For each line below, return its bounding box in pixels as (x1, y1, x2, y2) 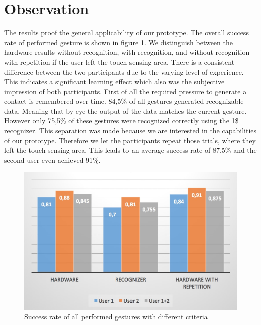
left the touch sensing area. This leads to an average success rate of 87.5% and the (4, 145, 257, 155)
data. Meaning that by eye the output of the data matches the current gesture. (4, 105, 247, 116)
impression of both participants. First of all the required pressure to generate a (4, 86, 247, 96)
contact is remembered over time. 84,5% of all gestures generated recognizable (4, 96, 244, 106)
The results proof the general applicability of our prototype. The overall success (4, 27, 249, 38)
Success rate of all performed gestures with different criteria (24, 311, 208, 322)
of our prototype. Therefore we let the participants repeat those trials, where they (4, 135, 256, 145)
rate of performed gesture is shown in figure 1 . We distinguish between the (4, 37, 233, 47)
